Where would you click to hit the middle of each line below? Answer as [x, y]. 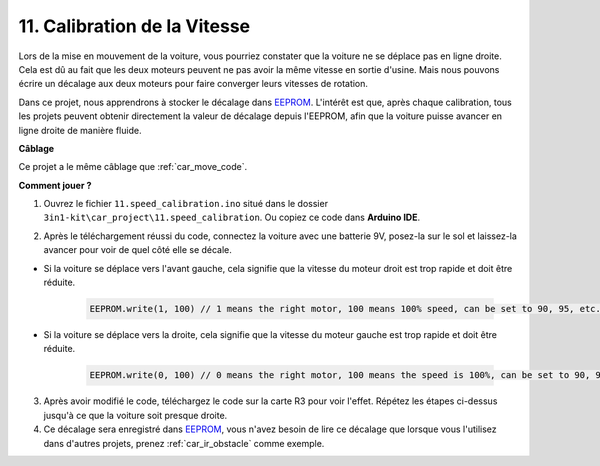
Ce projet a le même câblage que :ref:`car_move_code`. [133, 167]
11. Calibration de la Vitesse [134, 26]
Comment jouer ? [55, 185]
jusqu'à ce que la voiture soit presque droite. [135, 415]
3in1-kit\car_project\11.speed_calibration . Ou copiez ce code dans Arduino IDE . [232, 217]
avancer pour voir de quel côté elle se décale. [137, 250]
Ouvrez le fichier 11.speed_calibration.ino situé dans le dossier [186, 204]
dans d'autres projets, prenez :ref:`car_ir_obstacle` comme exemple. [184, 443]
